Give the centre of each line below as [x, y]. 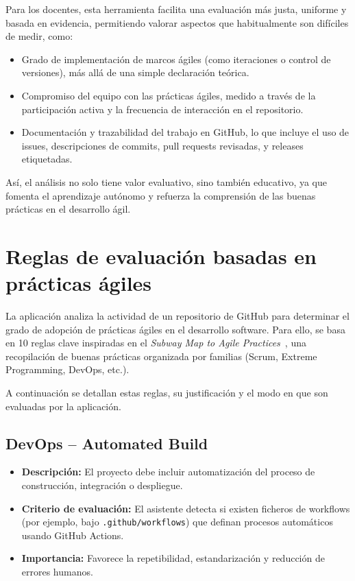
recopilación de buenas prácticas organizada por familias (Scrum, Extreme [161, 356]
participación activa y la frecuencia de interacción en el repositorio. [162, 109]
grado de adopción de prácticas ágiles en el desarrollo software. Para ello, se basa [175, 329]
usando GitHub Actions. [73, 535]
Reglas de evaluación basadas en [161, 256]
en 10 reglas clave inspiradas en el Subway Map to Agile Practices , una [156, 343]
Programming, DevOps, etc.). [68, 369]
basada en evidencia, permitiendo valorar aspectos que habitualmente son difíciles [177, 22]
